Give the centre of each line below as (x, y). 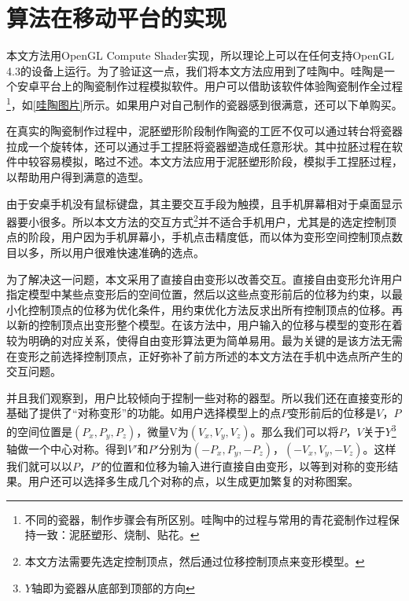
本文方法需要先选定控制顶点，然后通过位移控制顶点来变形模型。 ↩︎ (195, 561)
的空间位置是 (39, 431)
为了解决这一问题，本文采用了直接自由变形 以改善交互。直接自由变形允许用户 (204, 279)
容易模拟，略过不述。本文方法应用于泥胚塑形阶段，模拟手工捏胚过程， (221, 161)
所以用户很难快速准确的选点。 (127, 252)
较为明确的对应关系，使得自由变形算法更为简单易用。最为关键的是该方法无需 (204, 340)
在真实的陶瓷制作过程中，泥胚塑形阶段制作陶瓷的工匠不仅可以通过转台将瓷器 (204, 131)
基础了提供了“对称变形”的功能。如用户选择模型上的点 (144, 413)
